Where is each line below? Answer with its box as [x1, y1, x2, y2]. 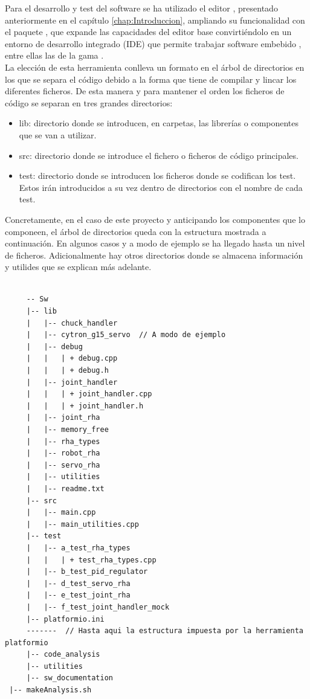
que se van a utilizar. [19, 128, 97, 141]
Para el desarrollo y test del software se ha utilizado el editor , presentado [5, 2, 278, 14]
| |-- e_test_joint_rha [26, 591, 131, 600]
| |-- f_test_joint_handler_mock [26, 602, 170, 611]
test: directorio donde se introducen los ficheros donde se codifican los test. [19, 169, 296, 182]
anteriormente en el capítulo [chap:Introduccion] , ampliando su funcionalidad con [5, 13, 305, 26]
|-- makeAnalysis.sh [9, 686, 92, 695]
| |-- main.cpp [26, 508, 96, 517]
